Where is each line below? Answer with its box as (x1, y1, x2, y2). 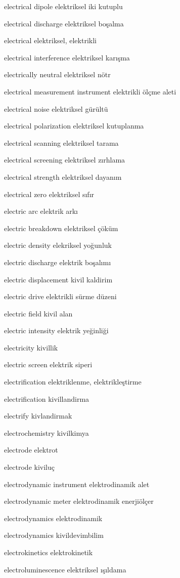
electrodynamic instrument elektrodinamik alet (4, 478, 150, 489)
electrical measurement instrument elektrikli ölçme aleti (4, 86, 176, 97)
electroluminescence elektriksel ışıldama (4, 564, 126, 574)
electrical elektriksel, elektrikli (4, 35, 97, 46)
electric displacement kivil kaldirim (4, 274, 113, 284)
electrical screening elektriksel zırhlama (4, 154, 125, 165)
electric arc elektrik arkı (4, 206, 78, 216)
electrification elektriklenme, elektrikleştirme (4, 376, 142, 387)
